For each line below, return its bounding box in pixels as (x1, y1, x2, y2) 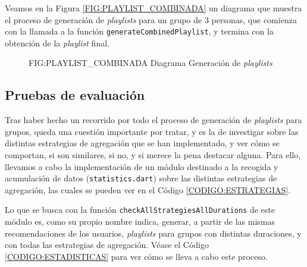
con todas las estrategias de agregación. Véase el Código (5, 238, 209, 251)
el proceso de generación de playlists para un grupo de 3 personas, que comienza (5, 13, 297, 26)
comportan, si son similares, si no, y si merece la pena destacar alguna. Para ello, (5, 149, 301, 161)
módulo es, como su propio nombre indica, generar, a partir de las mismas (5, 215, 275, 228)
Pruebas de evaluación (5, 86, 145, 104)
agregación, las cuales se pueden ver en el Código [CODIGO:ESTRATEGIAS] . (5, 183, 291, 196)
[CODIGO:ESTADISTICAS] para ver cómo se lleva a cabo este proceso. (5, 250, 268, 262)
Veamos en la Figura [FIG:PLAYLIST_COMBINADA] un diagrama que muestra (5, 2, 302, 14)
